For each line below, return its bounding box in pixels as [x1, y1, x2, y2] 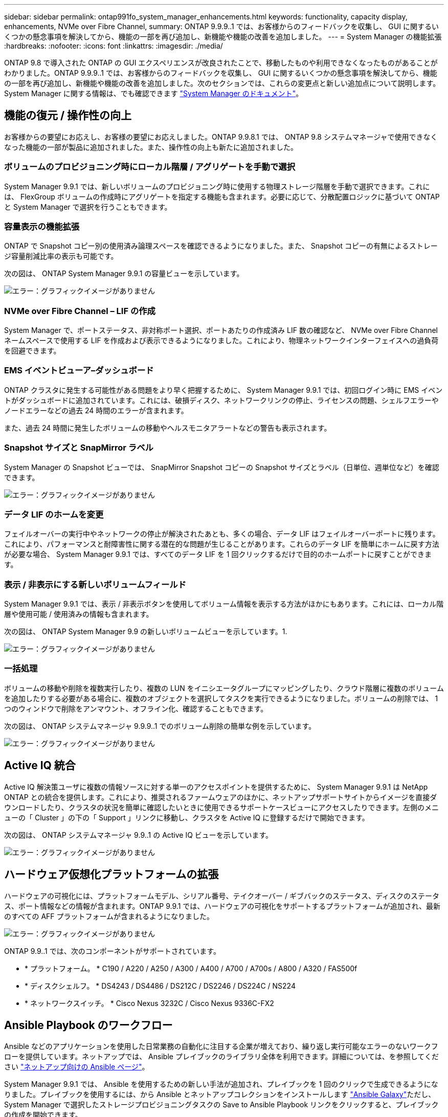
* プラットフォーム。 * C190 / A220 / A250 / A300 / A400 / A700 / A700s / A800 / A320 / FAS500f [25, 964, 357, 973]
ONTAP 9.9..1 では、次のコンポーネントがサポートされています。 [4, 946, 220, 955]
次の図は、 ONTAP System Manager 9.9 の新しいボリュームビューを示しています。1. [4, 627, 287, 636]
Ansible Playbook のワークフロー [4, 1018, 173, 1032]
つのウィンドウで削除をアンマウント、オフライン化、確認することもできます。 [4, 704, 268, 713]
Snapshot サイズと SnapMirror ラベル [4, 442, 153, 453]
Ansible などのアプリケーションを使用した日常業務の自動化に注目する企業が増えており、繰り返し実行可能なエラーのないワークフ [4, 1042, 438, 1051]
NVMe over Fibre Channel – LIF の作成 [4, 305, 155, 316]
